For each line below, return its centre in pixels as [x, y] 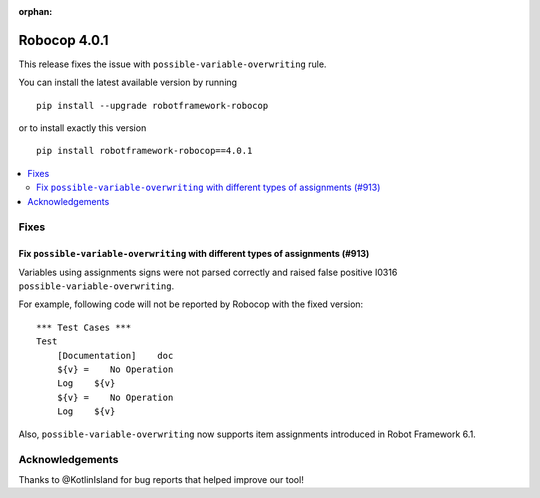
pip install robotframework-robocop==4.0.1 [144, 151]
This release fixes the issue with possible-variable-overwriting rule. [172, 64]
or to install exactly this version [82, 128]
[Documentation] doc [115, 355]
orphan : [35, 11]
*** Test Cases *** [84, 327]
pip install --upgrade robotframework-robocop [152, 105]
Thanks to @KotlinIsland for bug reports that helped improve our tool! [161, 479]
